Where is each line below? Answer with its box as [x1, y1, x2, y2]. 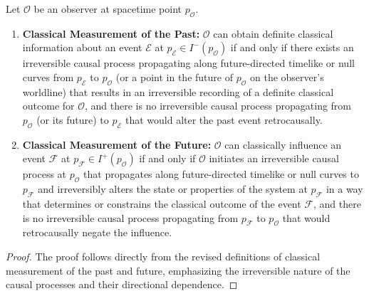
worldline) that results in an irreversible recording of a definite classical [22, 84, 334, 99]
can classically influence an [224, 137, 342, 152]
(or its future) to [36, 112, 109, 127]
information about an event [22, 40, 142, 55]
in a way [326, 181, 363, 196]
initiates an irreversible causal [209, 151, 339, 166]
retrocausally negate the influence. [22, 225, 172, 240]
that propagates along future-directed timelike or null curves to [83, 166, 359, 181]
